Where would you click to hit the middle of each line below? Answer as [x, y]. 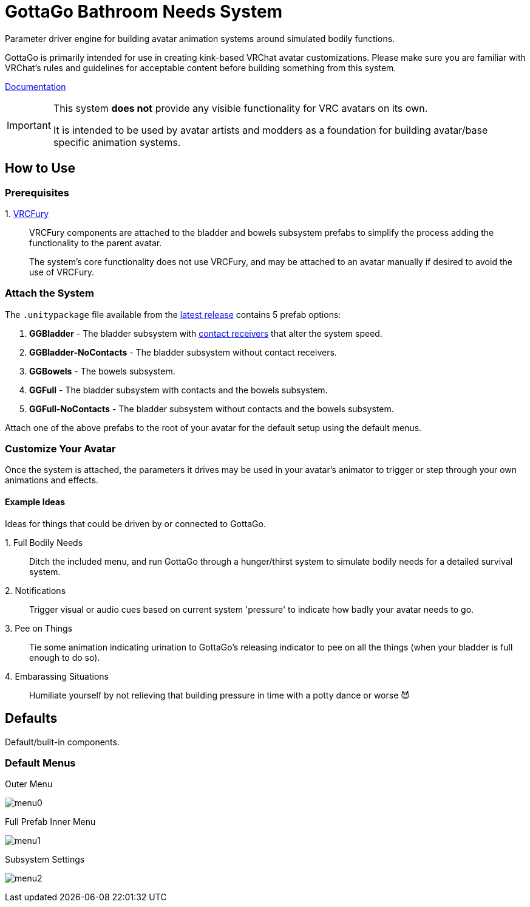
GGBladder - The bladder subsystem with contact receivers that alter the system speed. [206, 333]
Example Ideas [35, 502]
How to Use [40, 168]
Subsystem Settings [45, 860]
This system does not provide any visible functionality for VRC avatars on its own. [240, 108]
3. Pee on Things [39, 628]
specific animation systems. [117, 142]
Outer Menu [29, 784]
